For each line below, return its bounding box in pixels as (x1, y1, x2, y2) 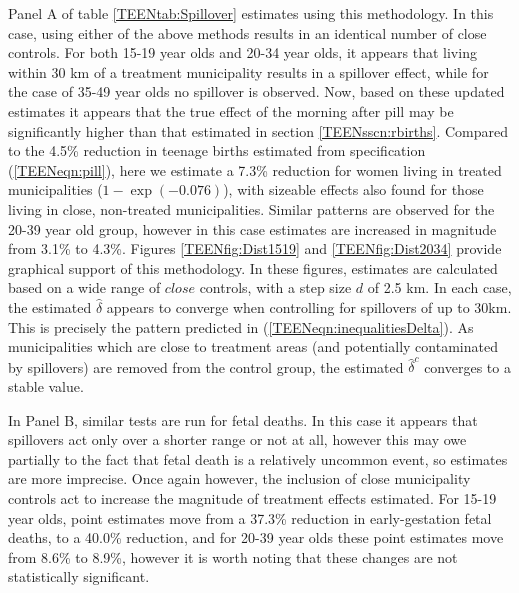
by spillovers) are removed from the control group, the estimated (8, 356, 404, 377)
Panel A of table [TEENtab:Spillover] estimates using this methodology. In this (8, 3, 494, 23)
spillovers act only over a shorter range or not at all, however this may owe (8, 429, 467, 450)
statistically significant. (8, 566, 150, 587)
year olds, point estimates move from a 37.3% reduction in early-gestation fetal (8, 507, 492, 528)
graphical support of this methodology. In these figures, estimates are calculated (8, 257, 498, 278)
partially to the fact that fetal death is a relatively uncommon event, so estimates (8, 448, 508, 469)
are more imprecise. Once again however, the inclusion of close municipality (8, 468, 471, 489)
